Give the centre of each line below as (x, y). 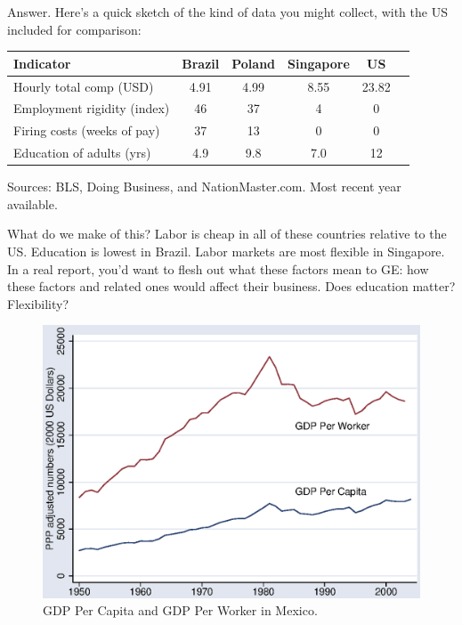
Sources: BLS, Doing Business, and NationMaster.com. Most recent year (204, 187)
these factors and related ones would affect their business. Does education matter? (231, 286)
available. (32, 203)
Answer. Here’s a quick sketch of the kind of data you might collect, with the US (227, 12)
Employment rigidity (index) (92, 108)
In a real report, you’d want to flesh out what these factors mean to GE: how (218, 268)
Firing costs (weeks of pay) (87, 130)
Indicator (42, 63)
